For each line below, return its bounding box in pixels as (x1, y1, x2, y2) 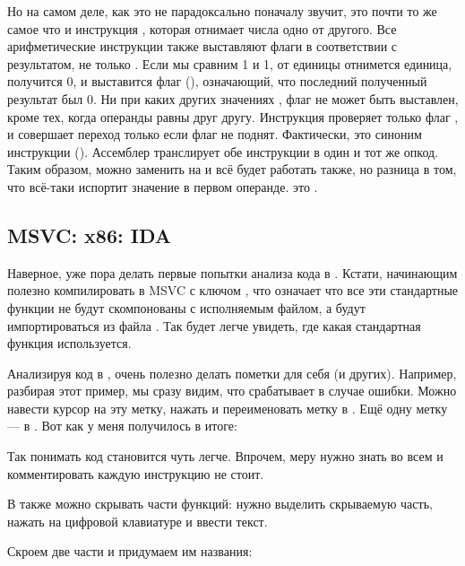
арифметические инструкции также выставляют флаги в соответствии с (7, 37, 398, 56)
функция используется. (7, 334, 132, 353)
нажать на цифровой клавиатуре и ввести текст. (7, 511, 268, 530)
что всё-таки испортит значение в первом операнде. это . (7, 177, 318, 196)
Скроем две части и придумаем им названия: (7, 542, 253, 561)
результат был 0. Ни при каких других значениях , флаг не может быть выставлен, (7, 89, 459, 108)
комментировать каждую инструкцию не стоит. (7, 464, 264, 483)
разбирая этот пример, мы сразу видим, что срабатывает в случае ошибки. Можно (7, 381, 457, 400)
